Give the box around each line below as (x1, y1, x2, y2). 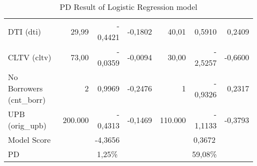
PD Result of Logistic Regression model (59, 1, 198, 12)
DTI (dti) (8, 25, 41, 37)
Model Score (8, 134, 51, 145)
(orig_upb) (8, 120, 46, 131)
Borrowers (8, 83, 43, 94)
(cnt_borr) (8, 94, 46, 105)
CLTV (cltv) (8, 51, 51, 63)
